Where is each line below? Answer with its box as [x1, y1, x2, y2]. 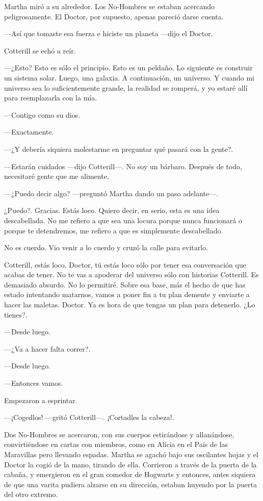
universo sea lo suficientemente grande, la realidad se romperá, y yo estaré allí [4, 82, 248, 93]
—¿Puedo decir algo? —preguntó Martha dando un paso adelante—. [4, 188, 219, 198]
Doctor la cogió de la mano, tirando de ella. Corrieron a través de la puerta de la [4, 459, 257, 469]
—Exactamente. [4, 126, 54, 137]
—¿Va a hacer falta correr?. [4, 343, 91, 354]
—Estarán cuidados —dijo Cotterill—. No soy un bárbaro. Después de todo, [4, 161, 242, 171]
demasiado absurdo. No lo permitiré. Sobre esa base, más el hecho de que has [4, 279, 246, 289]
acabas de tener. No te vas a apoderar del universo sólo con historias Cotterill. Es [4, 269, 259, 280]
